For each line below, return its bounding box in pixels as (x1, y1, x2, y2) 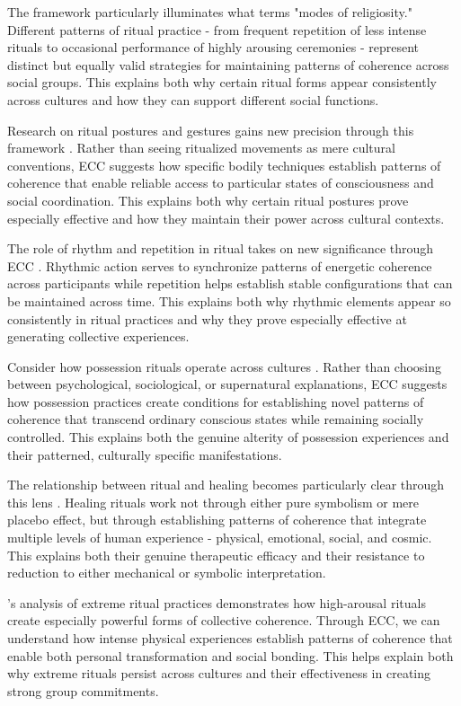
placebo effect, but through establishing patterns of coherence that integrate (7, 510, 427, 529)
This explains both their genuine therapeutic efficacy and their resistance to (7, 545, 425, 564)
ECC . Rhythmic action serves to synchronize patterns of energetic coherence (7, 256, 432, 275)
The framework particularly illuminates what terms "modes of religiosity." (7, 3, 412, 21)
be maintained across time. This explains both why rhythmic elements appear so (7, 291, 451, 310)
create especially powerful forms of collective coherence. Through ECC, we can (7, 611, 440, 630)
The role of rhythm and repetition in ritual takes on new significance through (7, 239, 434, 258)
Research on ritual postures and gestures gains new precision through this (7, 120, 414, 139)
